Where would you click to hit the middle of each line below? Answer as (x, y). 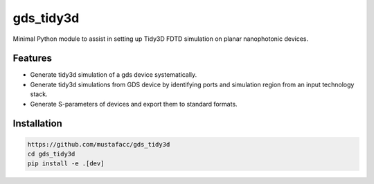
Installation (37, 123)
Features (32, 58)
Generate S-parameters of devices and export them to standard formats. (134, 104)
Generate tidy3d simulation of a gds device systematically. (114, 75)
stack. (39, 94)
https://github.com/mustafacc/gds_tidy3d (99, 144)
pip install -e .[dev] (66, 164)
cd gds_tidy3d (51, 154)
